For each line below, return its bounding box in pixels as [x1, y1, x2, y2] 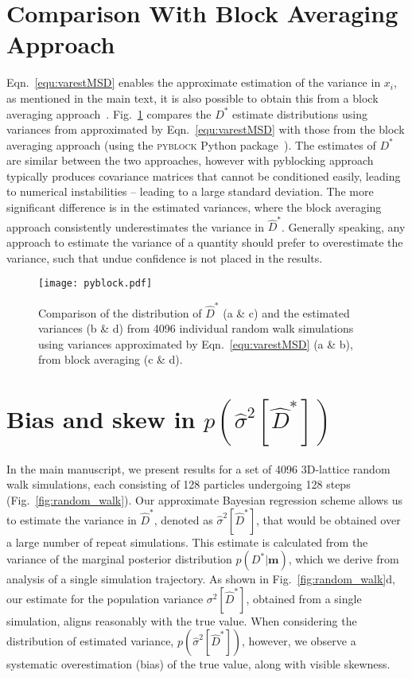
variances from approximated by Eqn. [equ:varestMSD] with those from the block [6, 121, 405, 138]
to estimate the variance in [6, 511, 137, 528]
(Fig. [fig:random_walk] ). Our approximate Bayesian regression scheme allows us [6, 492, 403, 509]
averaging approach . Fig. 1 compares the [6, 105, 212, 122]
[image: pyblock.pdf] [38, 278, 153, 290]
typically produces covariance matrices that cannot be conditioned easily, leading [6, 167, 401, 184]
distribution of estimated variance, [6, 633, 174, 649]
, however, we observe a [242, 633, 356, 649]
